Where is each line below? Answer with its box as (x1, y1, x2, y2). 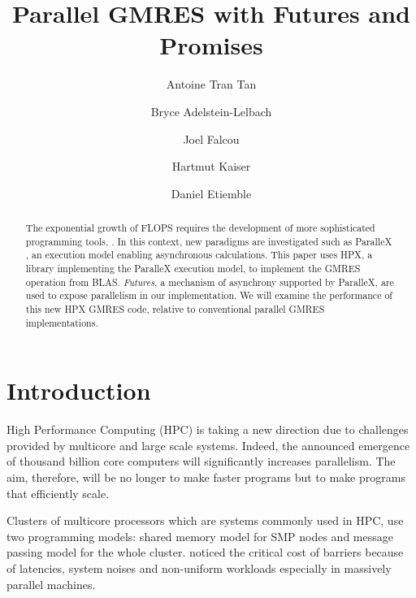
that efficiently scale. (6, 484, 110, 501)
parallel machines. (6, 575, 96, 592)
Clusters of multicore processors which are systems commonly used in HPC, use (6, 512, 404, 529)
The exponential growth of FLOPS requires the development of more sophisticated (25, 221, 375, 235)
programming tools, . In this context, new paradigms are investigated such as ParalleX (25, 234, 392, 248)
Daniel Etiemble (171, 184, 252, 201)
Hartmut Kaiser (171, 158, 251, 175)
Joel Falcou (183, 130, 240, 147)
